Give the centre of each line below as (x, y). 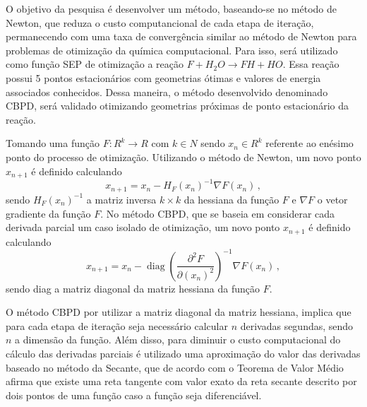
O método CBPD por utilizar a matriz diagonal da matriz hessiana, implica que (179, 312)
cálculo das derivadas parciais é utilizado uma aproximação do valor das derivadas (183, 354)
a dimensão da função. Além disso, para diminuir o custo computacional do (178, 340)
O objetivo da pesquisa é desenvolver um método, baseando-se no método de (171, 8)
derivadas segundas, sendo (297, 325)
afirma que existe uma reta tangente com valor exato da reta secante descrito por (181, 381)
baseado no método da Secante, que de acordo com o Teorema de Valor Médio (175, 367)
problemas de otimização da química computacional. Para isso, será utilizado (172, 50)
